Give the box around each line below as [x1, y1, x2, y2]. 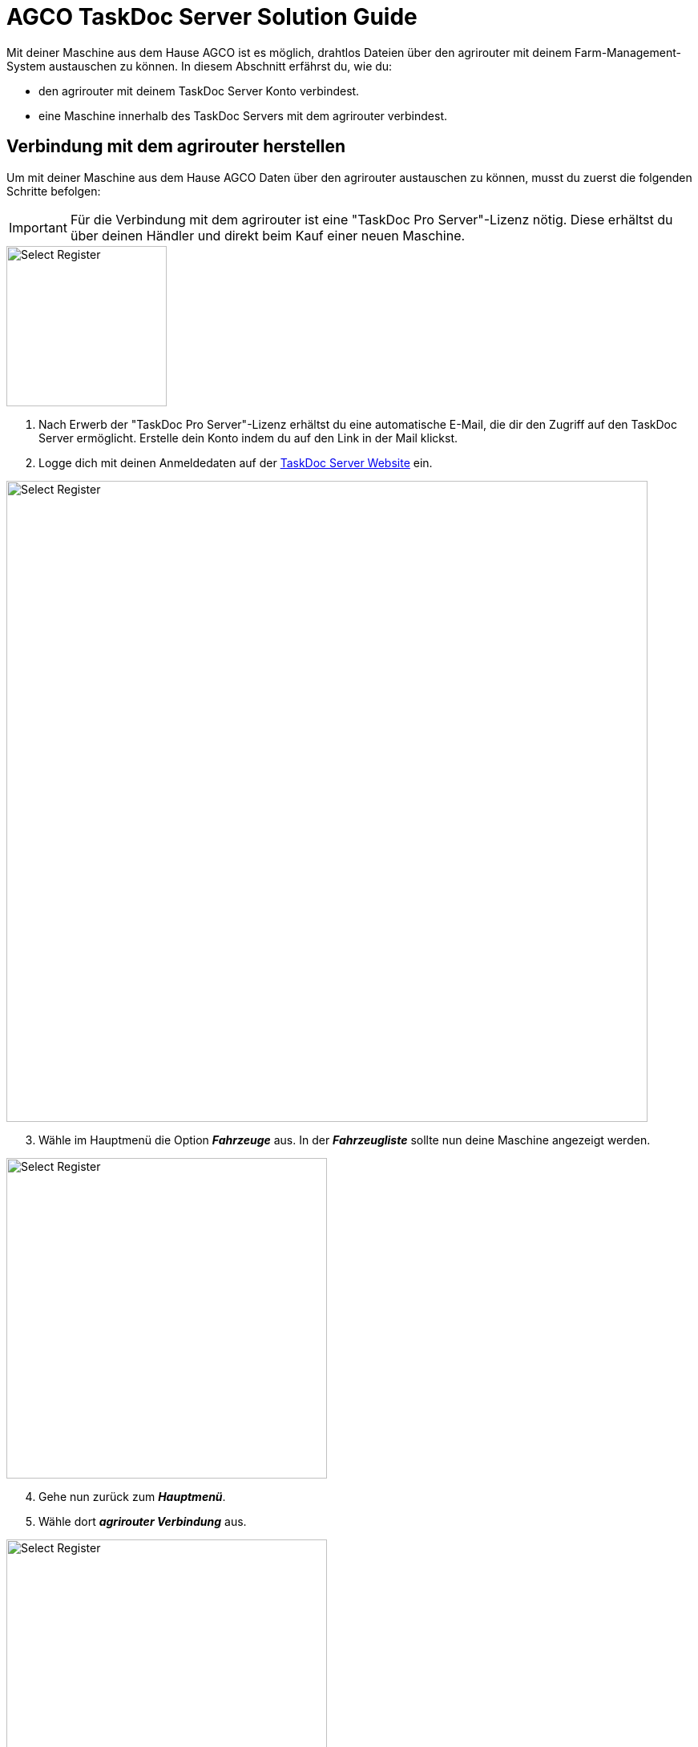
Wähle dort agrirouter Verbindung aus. [38, 1514, 247, 1528]
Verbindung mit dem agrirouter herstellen [6, 136, 345, 157]
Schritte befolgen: [6, 184, 101, 198]
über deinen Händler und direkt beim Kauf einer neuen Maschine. [70, 227, 466, 244]
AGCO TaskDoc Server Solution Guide [6, 3, 418, 30]
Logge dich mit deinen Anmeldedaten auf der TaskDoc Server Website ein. [38, 455, 433, 470]
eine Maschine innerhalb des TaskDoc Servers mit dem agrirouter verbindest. [38, 108, 448, 123]
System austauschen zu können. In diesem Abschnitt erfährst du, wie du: [6, 59, 393, 73]
